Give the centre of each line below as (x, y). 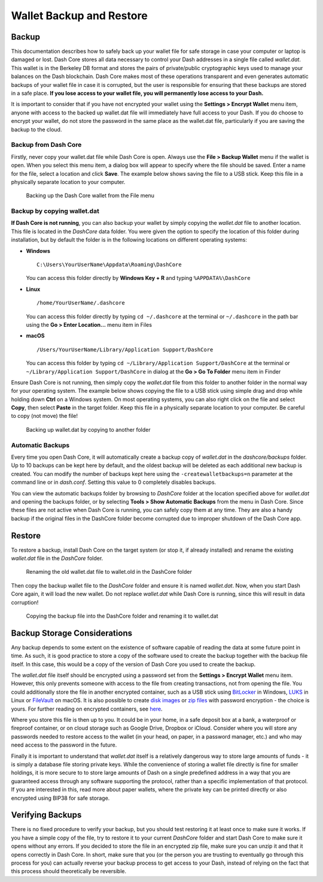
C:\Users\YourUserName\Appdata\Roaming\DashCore (109, 264)
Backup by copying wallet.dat (55, 211)
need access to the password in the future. (64, 745)
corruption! (25, 602)
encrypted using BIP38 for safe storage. (60, 798)
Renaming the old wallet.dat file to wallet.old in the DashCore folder (109, 572)
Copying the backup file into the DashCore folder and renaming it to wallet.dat (122, 616)
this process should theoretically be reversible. (69, 871)
